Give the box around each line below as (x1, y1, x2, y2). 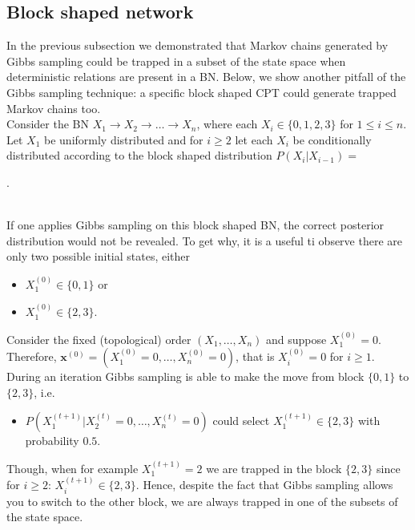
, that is (236, 348, 275, 365)
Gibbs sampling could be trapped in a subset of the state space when (6, 52, 346, 69)
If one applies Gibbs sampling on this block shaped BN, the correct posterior (6, 216, 385, 233)
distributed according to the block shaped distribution (6, 147, 272, 164)
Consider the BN (6, 115, 89, 132)
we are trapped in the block (206, 459, 342, 476)
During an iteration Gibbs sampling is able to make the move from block (6, 368, 365, 385)
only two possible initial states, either (6, 248, 191, 265)
